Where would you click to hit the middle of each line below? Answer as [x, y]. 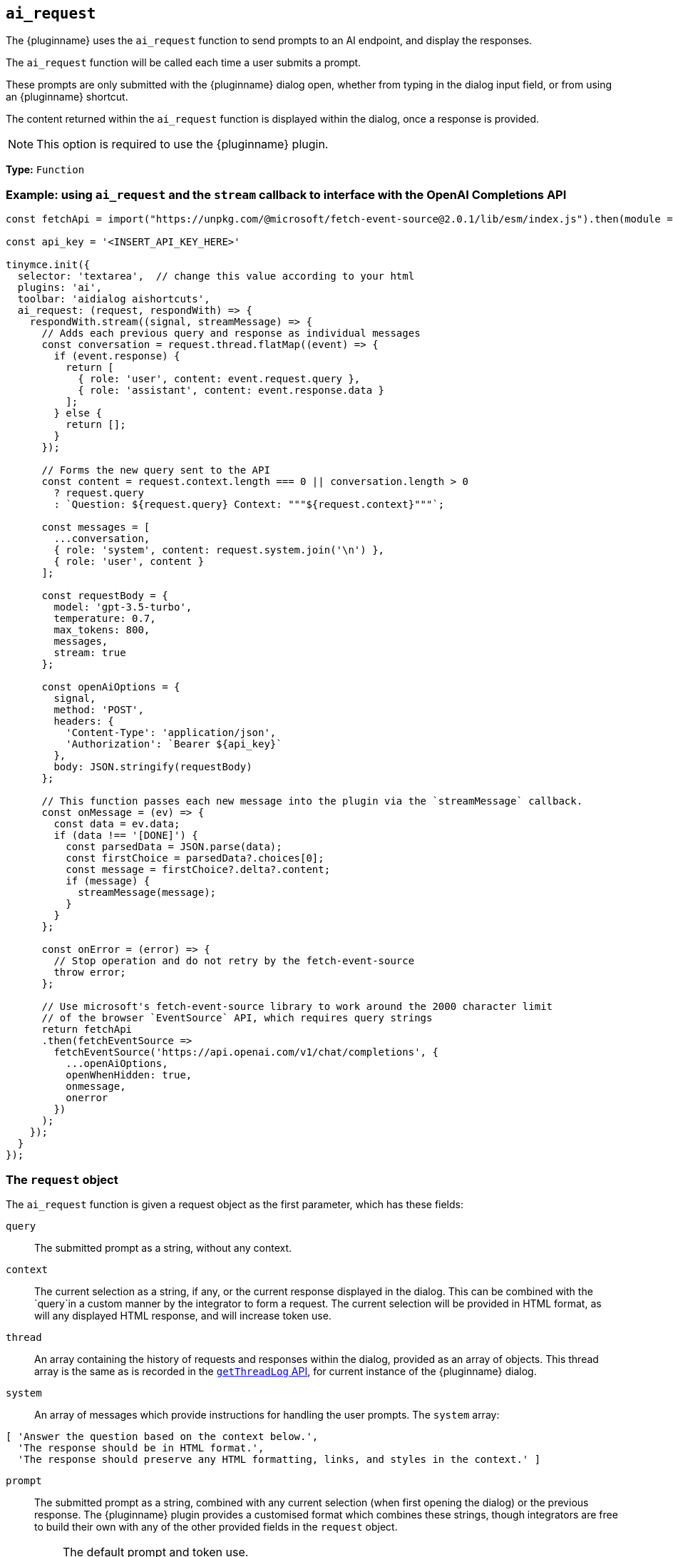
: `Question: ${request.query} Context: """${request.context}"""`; [249, 505]
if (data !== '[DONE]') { [126, 836]
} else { [78, 413]
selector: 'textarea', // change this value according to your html [216, 276]
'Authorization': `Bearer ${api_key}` [174, 744]
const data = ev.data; [117, 824]
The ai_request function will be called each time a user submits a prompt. [184, 63]
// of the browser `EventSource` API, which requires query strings [237, 1018]
